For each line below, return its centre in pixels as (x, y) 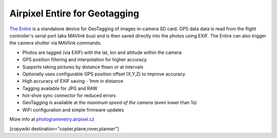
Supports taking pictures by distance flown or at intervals (83, 67)
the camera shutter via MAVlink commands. (56, 43)
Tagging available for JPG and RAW (60, 88)
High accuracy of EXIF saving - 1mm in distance (73, 81)
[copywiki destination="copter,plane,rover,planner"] (64, 129)
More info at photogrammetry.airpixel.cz (52, 119)
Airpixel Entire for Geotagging (74, 13)
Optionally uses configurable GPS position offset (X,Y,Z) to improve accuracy (104, 74)
